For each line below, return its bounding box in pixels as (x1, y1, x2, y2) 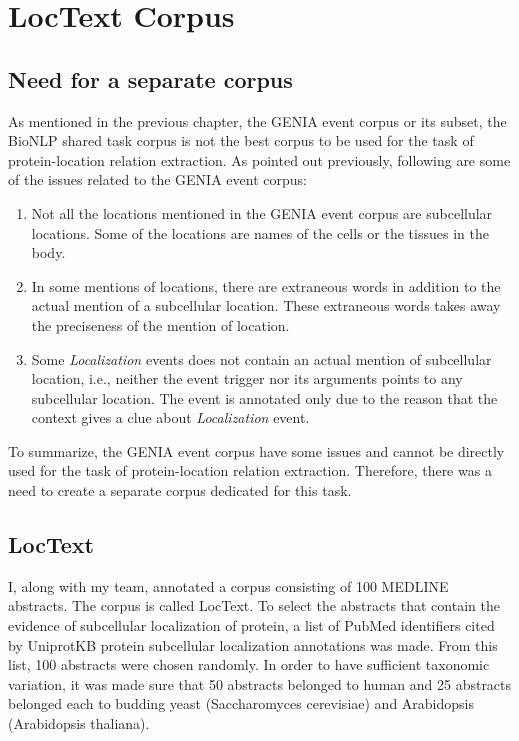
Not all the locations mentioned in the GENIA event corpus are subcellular (31, 202, 493, 223)
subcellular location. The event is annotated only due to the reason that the (31, 387, 498, 408)
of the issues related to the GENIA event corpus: (8, 169, 307, 190)
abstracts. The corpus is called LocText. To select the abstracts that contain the (8, 595, 500, 616)
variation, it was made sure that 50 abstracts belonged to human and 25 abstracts (8, 673, 512, 694)
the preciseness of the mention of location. (31, 314, 290, 335)
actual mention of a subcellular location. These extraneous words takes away (31, 295, 501, 316)
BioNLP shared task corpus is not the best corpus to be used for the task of (8, 130, 474, 151)
